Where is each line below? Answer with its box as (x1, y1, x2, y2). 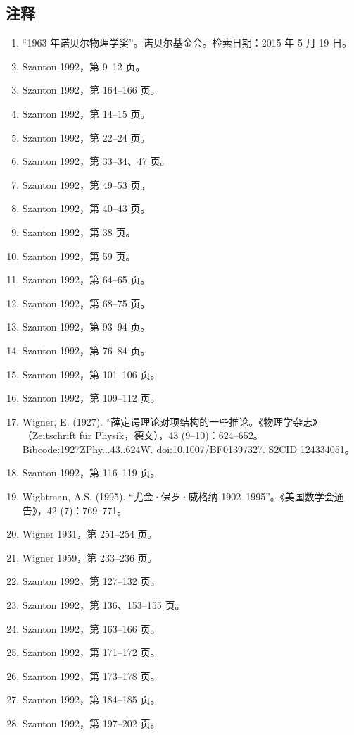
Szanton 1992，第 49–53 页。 (22, 177, 151, 192)
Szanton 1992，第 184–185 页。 (22, 692, 160, 707)
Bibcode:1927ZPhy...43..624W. (22, 441, 153, 456)
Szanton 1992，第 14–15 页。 (22, 106, 151, 121)
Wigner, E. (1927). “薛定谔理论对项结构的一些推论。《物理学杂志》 (22, 414, 317, 428)
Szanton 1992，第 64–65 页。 (22, 272, 151, 287)
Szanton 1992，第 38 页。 (22, 224, 136, 239)
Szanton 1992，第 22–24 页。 (22, 130, 151, 144)
